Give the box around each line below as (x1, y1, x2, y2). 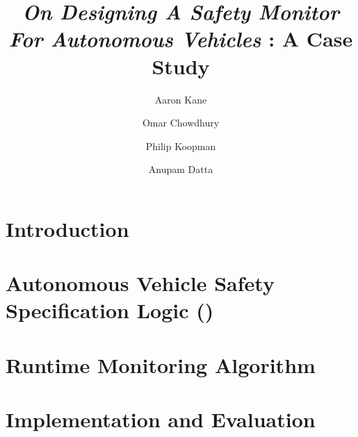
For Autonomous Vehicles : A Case (8, 24, 353, 53)
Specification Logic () (6, 296, 214, 324)
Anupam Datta (148, 162, 213, 176)
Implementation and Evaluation (6, 405, 316, 434)
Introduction (6, 214, 129, 242)
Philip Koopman (145, 138, 216, 153)
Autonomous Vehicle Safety (6, 269, 275, 297)
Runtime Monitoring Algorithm (6, 350, 316, 379)
